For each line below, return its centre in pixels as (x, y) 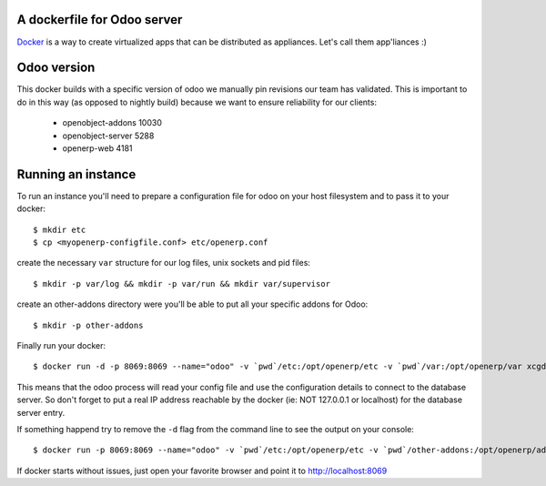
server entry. (41, 412)
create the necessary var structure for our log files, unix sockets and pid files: (164, 263)
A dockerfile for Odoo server (100, 20)
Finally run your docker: (61, 346)
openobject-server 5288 (108, 136)
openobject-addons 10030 (112, 123)
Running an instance (76, 174)
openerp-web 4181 (97, 148)
